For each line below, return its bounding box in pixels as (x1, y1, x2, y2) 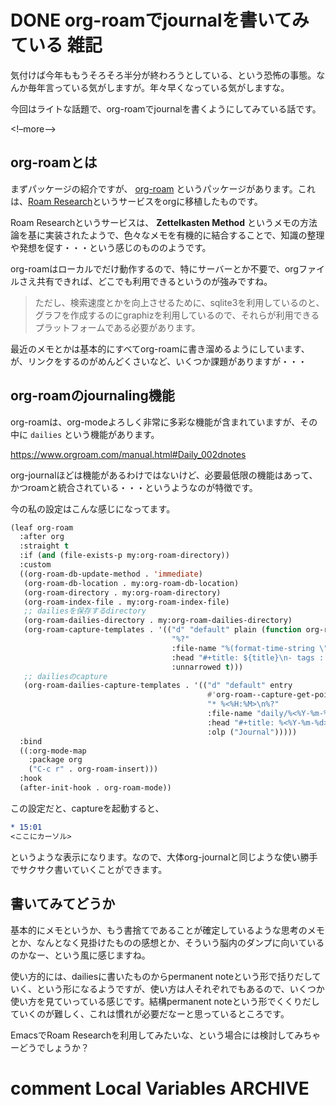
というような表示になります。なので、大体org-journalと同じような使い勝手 (10, 851, 318, 863)
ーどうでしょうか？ (10, 1041, 90, 1053)
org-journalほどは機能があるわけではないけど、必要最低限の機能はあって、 (10, 469, 318, 481)
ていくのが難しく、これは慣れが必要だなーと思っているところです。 (10, 1007, 290, 1020)
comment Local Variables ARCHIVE (10, 1077, 310, 1100)
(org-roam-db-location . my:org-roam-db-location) (23, 578, 240, 588)
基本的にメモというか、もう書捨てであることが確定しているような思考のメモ (10, 924, 325, 936)
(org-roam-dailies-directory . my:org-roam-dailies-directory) (23, 616, 293, 626)
